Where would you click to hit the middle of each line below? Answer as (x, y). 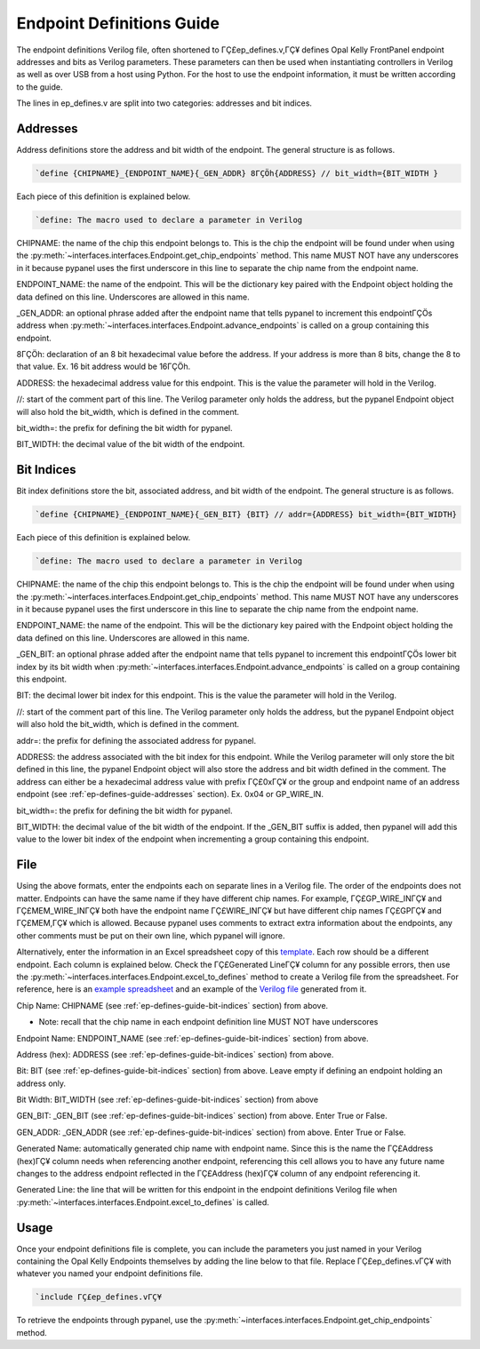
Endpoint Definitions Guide (118, 23)
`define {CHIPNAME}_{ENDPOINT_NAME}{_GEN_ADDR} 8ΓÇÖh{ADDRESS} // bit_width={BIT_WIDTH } (237, 173)
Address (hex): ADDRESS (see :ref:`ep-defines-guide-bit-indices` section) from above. (175, 1054)
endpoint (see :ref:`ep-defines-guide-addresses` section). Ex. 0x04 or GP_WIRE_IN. (170, 794)
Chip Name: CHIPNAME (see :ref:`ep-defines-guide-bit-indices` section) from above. (172, 1005)
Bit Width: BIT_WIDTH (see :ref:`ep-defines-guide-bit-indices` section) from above (168, 1100)
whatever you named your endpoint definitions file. (110, 1273)
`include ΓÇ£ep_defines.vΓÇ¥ (99, 1297)
